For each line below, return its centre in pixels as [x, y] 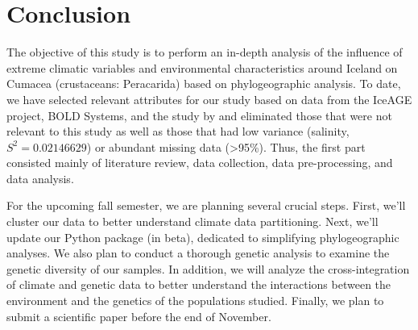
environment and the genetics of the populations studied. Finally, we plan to [195, 301]
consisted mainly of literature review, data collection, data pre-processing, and [200, 163]
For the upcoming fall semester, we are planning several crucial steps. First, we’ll [206, 205]
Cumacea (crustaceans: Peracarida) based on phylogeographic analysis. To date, [204, 84]
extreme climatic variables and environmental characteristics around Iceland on [202, 67]
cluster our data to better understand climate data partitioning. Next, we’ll [192, 221]
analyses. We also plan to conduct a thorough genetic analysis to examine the [198, 253]
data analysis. [40, 178]
